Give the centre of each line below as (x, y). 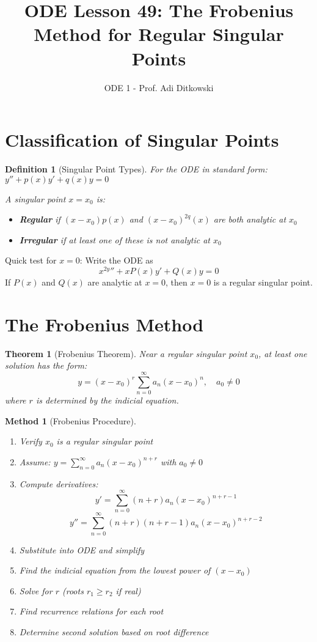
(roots (73, 590)
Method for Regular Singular (159, 34)
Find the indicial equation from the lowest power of (115, 570)
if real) (128, 590)
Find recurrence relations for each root (91, 611)
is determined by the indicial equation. (107, 400)
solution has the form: (46, 365)
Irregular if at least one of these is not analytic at (115, 239)
